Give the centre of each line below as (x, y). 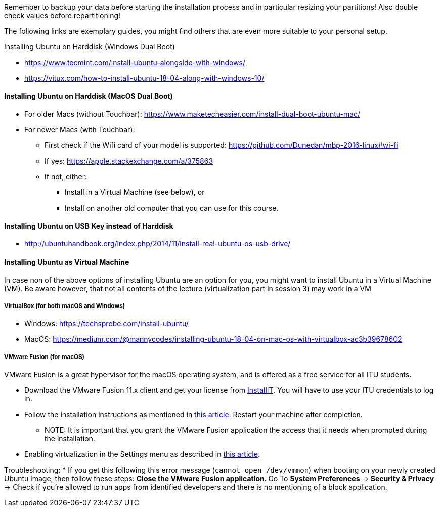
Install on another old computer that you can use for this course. (172, 208)
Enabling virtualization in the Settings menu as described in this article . (142, 454)
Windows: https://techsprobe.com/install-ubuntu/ (106, 324)
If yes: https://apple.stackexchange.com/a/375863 (129, 161)
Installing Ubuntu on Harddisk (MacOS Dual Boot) (89, 96)
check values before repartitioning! (62, 15)
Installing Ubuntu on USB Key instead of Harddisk (89, 226)
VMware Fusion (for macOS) (44, 357)
